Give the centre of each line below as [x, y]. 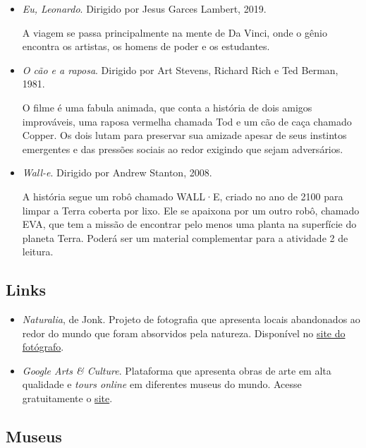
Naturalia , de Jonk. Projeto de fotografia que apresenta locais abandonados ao [191, 319]
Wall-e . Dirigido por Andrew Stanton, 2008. [117, 172]
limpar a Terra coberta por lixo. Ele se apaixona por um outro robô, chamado [191, 210]
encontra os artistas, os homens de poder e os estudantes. [146, 46]
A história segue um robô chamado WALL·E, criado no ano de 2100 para [183, 196]
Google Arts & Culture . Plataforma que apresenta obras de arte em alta [177, 370]
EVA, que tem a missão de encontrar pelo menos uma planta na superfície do [189, 224]
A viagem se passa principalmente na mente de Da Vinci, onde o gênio [175, 32]
